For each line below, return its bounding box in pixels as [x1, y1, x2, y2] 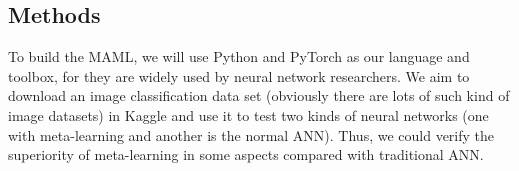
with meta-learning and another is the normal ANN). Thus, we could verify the [8, 124, 495, 145]
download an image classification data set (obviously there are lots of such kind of [8, 85, 510, 106]
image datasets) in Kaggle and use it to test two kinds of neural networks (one [8, 104, 489, 125]
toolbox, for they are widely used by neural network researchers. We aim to [8, 65, 470, 86]
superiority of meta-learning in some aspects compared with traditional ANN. [8, 144, 484, 165]
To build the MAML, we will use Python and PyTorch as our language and [8, 46, 470, 67]
